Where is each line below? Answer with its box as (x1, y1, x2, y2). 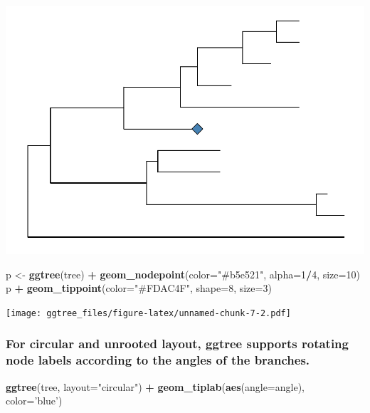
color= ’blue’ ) (6, 393, 63, 408)
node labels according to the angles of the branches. (6, 351, 310, 369)
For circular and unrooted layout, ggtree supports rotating (6, 335, 349, 352)
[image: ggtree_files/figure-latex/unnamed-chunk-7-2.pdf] (6, 308, 291, 318)
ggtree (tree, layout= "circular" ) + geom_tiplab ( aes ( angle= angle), (6, 379, 305, 394)
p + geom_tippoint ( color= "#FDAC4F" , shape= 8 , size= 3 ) (6, 281, 272, 296)
